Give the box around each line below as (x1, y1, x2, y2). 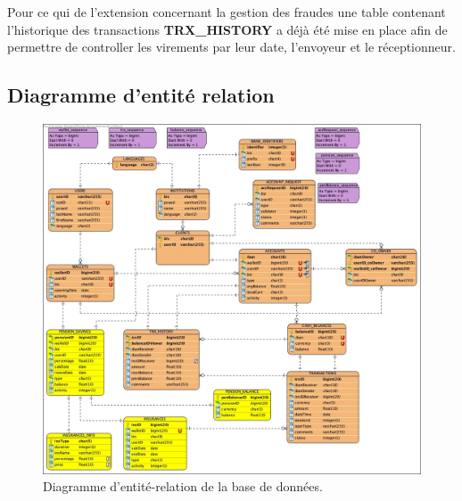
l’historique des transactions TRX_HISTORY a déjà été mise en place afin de (7, 20, 448, 38)
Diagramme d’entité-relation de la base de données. (43, 477, 323, 496)
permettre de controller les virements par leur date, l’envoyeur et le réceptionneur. (7, 37, 456, 56)
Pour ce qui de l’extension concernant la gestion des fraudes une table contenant (7, 3, 446, 21)
